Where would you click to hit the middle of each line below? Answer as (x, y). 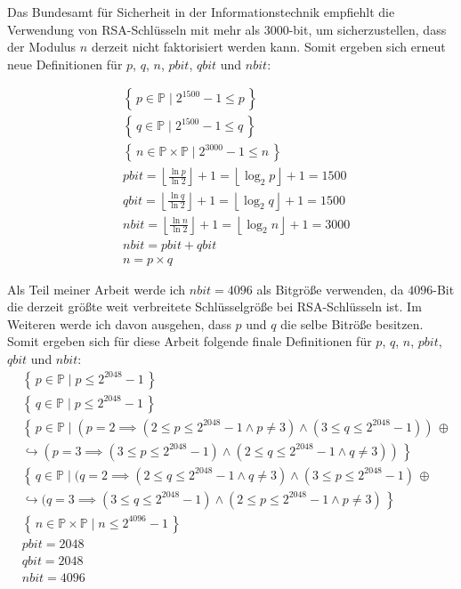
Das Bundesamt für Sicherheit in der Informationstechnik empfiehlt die (201, 12)
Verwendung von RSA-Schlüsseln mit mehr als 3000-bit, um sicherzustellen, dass (227, 29)
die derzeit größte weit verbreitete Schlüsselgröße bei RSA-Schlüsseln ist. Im (214, 307)
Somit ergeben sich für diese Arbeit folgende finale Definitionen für (190, 341)
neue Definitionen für (65, 64)
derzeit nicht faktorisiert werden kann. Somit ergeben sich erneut (268, 47)
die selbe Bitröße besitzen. (352, 323)
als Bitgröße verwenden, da (330, 289)
